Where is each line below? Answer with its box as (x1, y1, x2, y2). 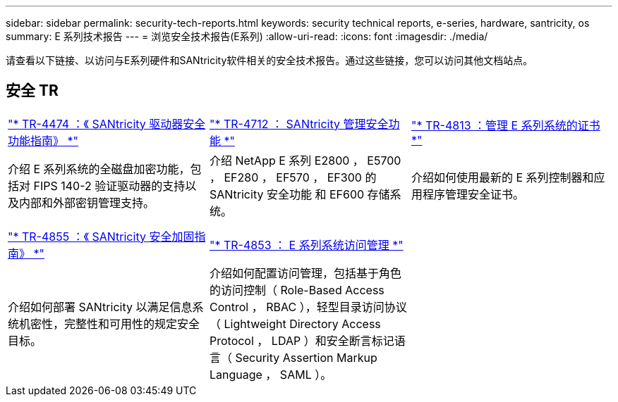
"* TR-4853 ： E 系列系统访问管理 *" (209, 237, 404, 252)
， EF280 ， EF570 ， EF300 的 (209, 170, 377, 184)
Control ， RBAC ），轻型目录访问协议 (209, 299, 407, 314)
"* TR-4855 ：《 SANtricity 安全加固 (8, 229, 195, 244)
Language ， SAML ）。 (209, 367, 332, 382)
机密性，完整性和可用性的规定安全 (19, 316, 200, 331)
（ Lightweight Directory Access (209, 316, 381, 331)
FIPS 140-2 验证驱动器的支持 (33, 178, 186, 193)
